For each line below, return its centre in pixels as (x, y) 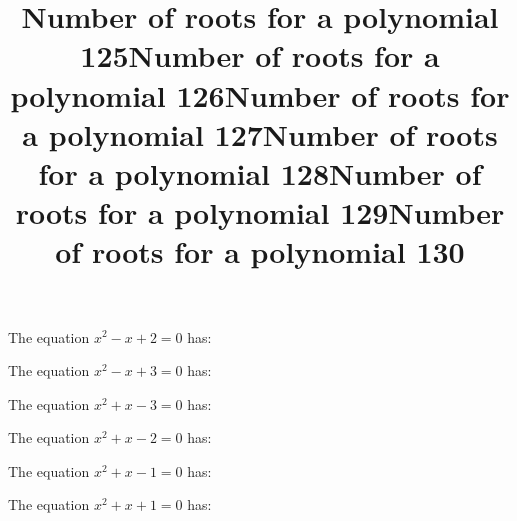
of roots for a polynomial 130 (260, 251)
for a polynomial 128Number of (260, 172)
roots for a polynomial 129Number (260, 212)
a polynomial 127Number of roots (260, 133)
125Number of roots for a (260, 55)
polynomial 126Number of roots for (260, 94)
